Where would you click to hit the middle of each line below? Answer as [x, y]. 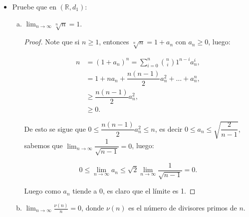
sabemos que [43, 145]
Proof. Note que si [52, 42]
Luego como [42, 191]
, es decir [169, 128]
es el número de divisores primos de [183, 208]
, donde [93, 208]
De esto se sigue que [55, 128]
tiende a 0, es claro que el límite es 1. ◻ [134, 191]
